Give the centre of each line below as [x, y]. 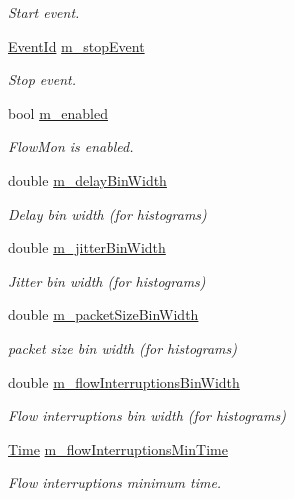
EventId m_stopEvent [76, 45]
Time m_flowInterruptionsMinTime [118, 448]
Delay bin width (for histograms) [107, 213]
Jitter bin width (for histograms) [107, 280]
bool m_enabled [58, 112]
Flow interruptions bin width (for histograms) [147, 415]
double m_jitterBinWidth [87, 247]
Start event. [44, 12]
